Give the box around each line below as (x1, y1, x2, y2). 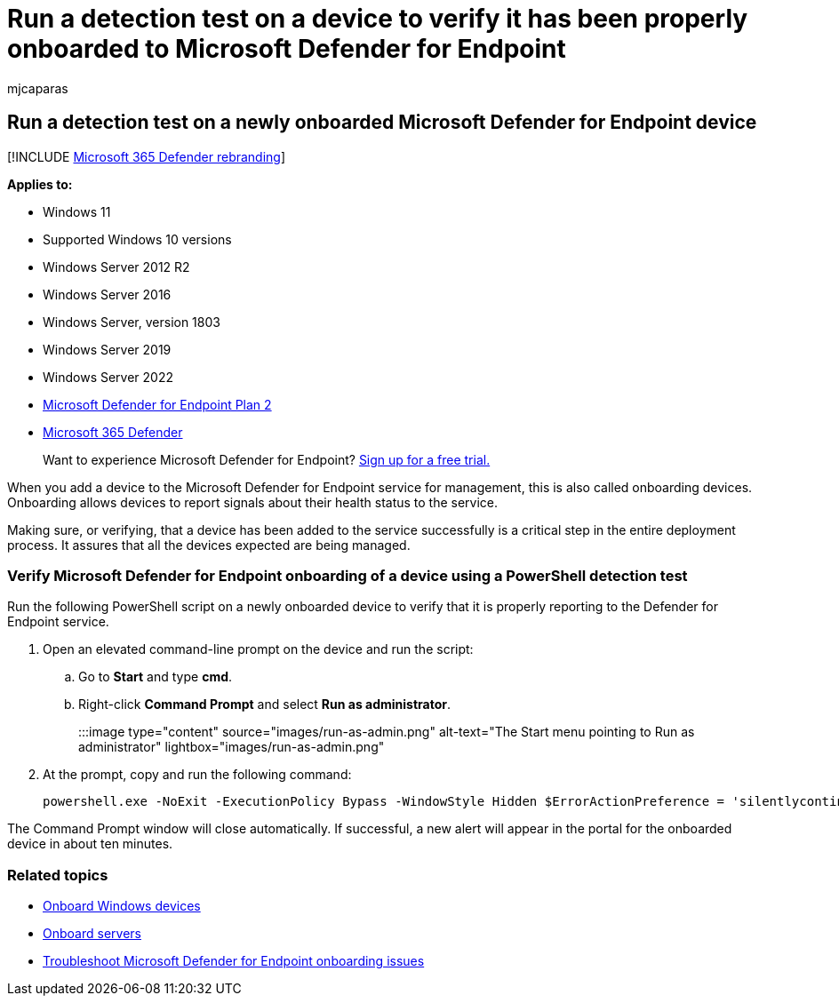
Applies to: (7, 176, 73, 192)
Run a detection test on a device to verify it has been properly (7, 4, 748, 34)
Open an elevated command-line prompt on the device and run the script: (43, 641, 474, 657)
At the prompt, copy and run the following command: (43, 767, 352, 783)
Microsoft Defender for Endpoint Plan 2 (43, 396, 272, 412)
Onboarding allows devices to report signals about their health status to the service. (7, 494, 499, 510)
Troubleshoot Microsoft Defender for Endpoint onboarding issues (43, 953, 425, 969)
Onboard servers (43, 926, 141, 942)
